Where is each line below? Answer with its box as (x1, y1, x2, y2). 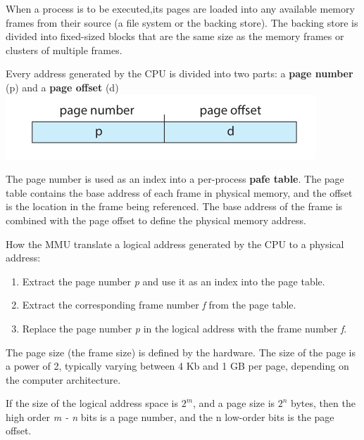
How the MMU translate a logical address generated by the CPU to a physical (6, 236, 344, 251)
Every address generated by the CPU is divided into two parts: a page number (6, 66, 353, 81)
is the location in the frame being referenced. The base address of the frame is (6, 199, 343, 214)
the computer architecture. (6, 372, 121, 387)
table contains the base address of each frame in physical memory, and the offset (6, 185, 353, 200)
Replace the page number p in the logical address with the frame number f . (22, 321, 347, 335)
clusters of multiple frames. (6, 42, 123, 57)
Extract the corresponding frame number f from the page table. (22, 297, 296, 312)
